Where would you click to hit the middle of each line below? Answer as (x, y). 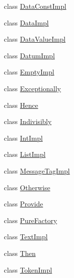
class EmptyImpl (29, 72)
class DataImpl (26, 22)
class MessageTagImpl (37, 170)
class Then (20, 253)
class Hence (21, 105)
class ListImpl (25, 154)
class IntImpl (24, 138)
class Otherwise (27, 187)
